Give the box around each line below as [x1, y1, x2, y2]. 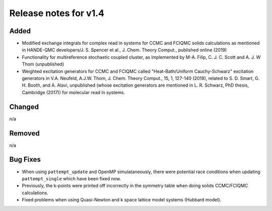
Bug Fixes [9, 155, 41, 164]
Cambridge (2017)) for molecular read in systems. [22, 89, 125, 95]
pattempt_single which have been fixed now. [22, 175, 121, 181]
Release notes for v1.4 [9, 8, 104, 19]
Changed [9, 102, 39, 111]
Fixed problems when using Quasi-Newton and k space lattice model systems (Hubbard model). [22, 197, 222, 203]
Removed [9, 129, 40, 137]
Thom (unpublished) [22, 61, 64, 67]
